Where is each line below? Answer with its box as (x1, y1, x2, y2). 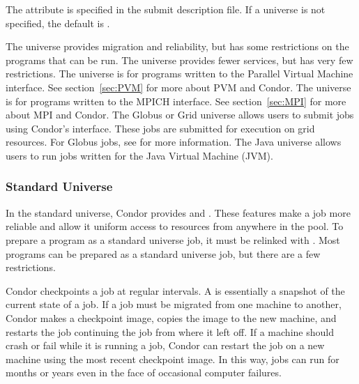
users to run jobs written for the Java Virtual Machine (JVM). (6, 148, 273, 162)
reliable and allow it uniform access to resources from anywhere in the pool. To (6, 219, 344, 233)
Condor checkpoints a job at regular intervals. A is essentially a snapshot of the (6, 283, 345, 298)
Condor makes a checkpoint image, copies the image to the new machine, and (6, 310, 337, 325)
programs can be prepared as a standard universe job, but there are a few (6, 246, 321, 261)
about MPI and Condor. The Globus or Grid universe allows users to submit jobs (6, 107, 354, 122)
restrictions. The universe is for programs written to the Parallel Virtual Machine (6, 66, 353, 81)
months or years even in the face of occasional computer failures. (6, 365, 282, 380)
